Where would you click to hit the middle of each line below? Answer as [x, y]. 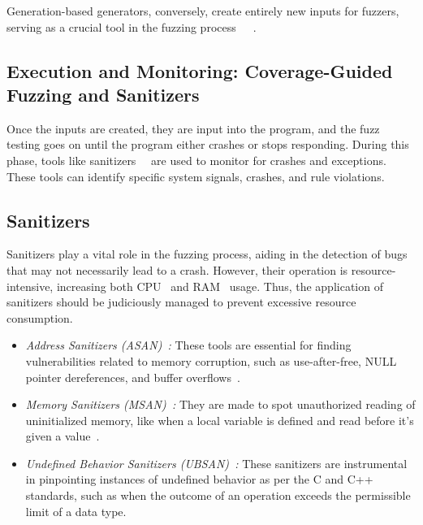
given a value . [63, 436]
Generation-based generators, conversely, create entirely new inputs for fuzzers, [203, 11]
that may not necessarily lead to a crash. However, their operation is [177, 269]
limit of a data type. [76, 511]
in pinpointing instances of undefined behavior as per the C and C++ [199, 479]
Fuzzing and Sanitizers [103, 94]
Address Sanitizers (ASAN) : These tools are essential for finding [188, 345]
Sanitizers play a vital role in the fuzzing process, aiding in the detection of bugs [207, 254]
